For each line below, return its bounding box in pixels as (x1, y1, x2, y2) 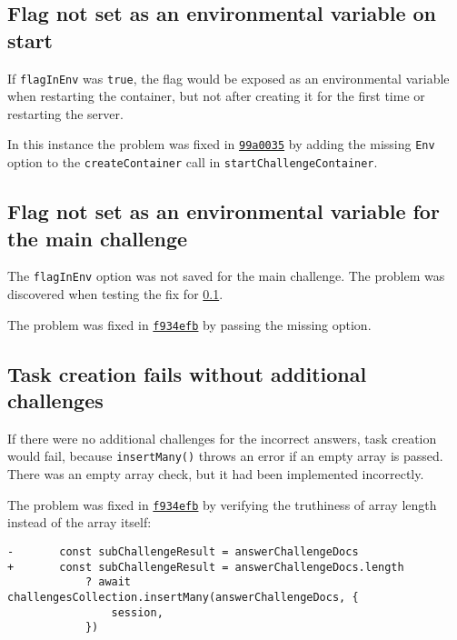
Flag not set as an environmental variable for (7, 197, 440, 225)
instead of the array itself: (7, 513, 152, 532)
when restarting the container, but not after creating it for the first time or (7, 86, 425, 105)
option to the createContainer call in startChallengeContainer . (7, 153, 378, 172)
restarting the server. (7, 104, 124, 123)
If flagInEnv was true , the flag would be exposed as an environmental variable (7, 68, 450, 87)
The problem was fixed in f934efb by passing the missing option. (7, 315, 372, 334)
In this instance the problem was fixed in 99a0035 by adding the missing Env (7, 135, 435, 154)
